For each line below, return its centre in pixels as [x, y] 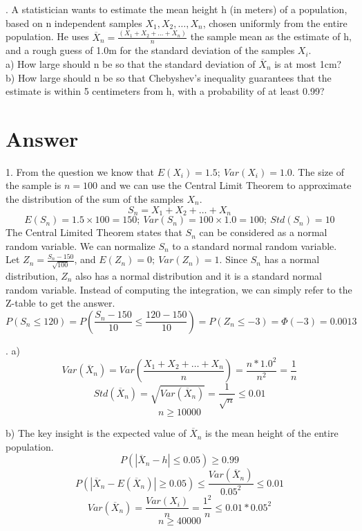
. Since [234, 259]
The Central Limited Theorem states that [94, 232]
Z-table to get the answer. [60, 303]
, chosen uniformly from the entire [275, 22]
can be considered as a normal [263, 232]
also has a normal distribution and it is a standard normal [199, 275]
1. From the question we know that [80, 171]
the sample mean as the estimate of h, [271, 36]
